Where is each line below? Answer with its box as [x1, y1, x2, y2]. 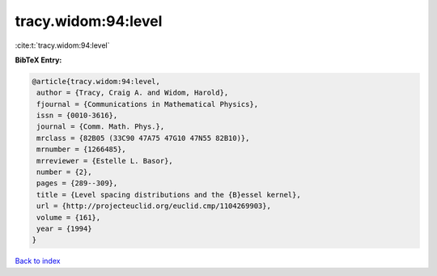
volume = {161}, [36, 213, 101, 222]
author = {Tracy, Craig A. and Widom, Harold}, [36, 88, 229, 97]
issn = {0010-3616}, [36, 111, 118, 121]
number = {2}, [36, 168, 92, 177]
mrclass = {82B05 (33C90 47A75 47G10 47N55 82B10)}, [36, 134, 250, 142]
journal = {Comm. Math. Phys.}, [36, 122, 165, 131]
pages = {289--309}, [36, 179, 118, 188]
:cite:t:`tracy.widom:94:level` [15, 40, 110, 50]
